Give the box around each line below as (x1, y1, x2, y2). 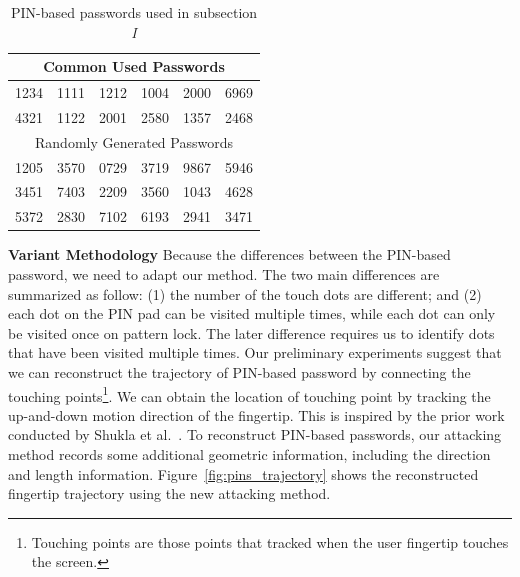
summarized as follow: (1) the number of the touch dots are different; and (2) (8, 283, 482, 304)
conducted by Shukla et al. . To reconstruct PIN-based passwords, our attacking (8, 424, 502, 445)
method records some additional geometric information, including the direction (8, 443, 491, 464)
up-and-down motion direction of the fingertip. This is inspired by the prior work (8, 404, 505, 425)
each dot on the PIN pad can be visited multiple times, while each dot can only (8, 303, 496, 324)
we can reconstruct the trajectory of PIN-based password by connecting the (8, 361, 471, 382)
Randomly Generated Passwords (35, 131, 233, 152)
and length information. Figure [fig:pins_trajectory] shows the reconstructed (8, 463, 479, 484)
